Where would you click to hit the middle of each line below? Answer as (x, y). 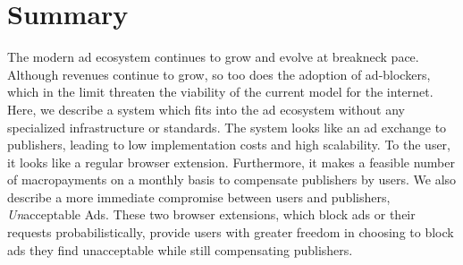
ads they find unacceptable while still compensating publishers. (180, 249)
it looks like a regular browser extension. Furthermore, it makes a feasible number (231, 162)
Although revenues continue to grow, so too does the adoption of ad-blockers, (219, 74)
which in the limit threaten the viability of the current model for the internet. (220, 92)
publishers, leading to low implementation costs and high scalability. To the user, (229, 145)
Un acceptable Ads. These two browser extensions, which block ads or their (211, 214)
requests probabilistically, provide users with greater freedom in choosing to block (231, 232)
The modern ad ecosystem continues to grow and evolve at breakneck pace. (213, 57)
